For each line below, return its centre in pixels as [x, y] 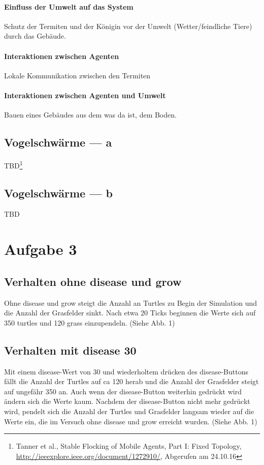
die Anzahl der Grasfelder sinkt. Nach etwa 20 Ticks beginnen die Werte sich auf [130, 313]
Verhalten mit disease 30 [70, 350]
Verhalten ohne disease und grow [93, 281]
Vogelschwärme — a [58, 142]
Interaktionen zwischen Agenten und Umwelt [85, 95]
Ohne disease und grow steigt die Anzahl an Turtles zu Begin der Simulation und [131, 302]
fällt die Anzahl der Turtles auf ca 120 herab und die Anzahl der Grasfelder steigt [131, 381]
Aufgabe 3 [41, 249]
